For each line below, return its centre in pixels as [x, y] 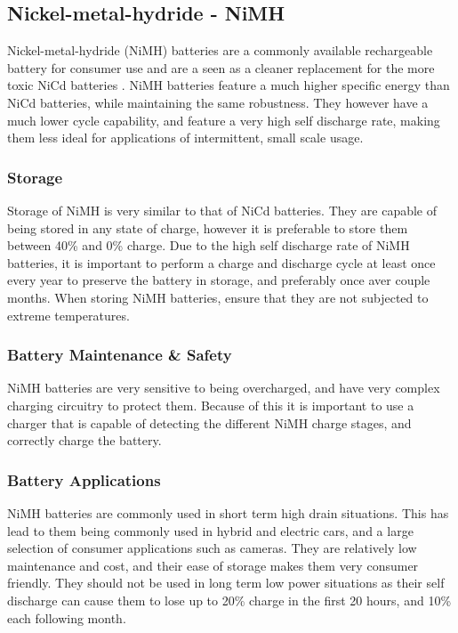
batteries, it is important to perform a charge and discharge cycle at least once [221, 262]
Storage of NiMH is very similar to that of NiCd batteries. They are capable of [222, 210]
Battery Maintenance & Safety [120, 355]
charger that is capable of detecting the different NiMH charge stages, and [209, 422]
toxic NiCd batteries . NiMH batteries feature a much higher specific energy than [229, 85]
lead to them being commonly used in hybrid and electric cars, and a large [210, 530]
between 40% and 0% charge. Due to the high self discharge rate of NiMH [209, 245]
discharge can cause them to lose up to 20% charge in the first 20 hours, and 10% [229, 600]
